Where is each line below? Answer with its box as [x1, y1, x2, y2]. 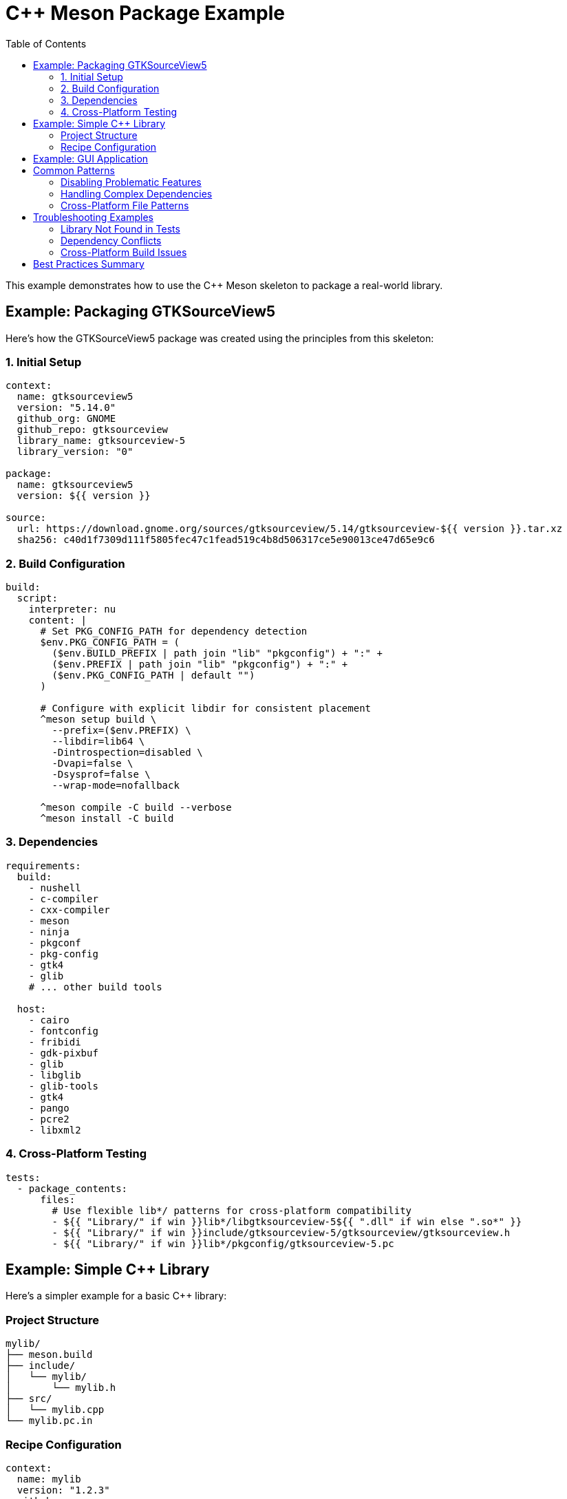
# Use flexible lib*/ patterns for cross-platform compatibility [52, 1204, 412, 1216]
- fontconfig [28, 1025, 98, 1036]
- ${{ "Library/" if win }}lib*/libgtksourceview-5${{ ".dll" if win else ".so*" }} [52, 1215, 522, 1227]
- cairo [28, 1014, 69, 1025]
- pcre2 [28, 1113, 69, 1125]
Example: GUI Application [33, 152, 149, 164]
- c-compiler [28, 893, 98, 904]
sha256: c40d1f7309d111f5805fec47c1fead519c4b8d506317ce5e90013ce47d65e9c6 [17, 534, 435, 546]
